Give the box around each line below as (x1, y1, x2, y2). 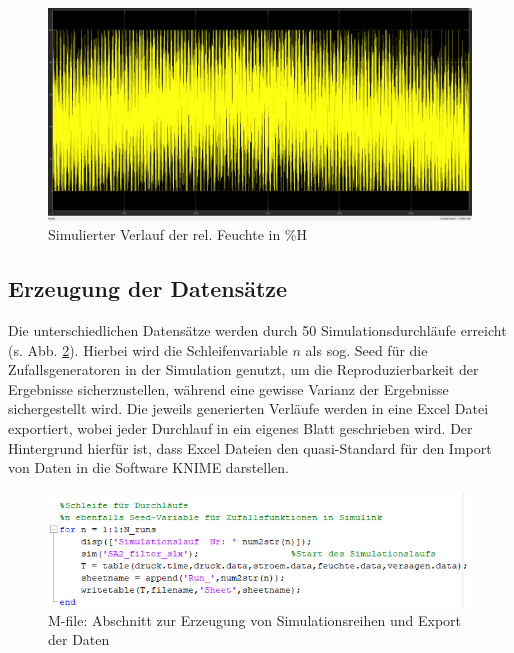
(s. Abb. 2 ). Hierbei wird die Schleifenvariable (8, 339, 288, 360)
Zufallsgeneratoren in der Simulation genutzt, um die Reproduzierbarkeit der (8, 359, 479, 380)
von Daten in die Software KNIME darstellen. (8, 457, 289, 478)
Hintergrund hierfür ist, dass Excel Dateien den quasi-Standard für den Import (8, 437, 492, 458)
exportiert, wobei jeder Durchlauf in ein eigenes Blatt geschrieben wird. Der (8, 417, 473, 438)
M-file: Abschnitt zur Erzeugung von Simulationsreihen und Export (48, 609, 461, 630)
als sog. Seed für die (305, 339, 428, 360)
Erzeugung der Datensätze (8, 273, 288, 304)
